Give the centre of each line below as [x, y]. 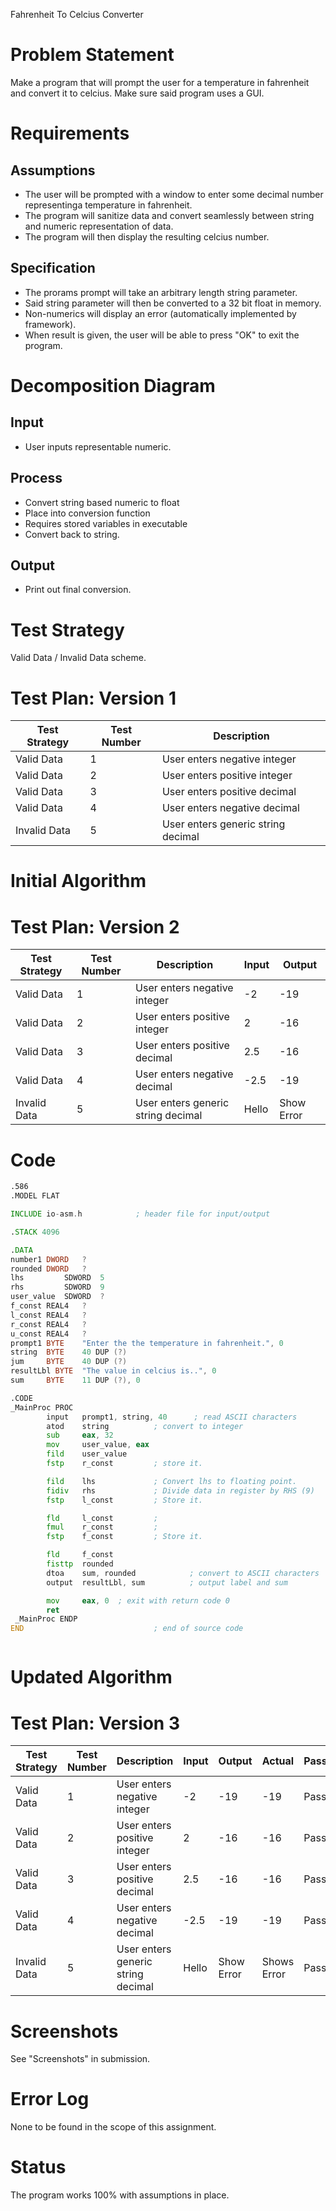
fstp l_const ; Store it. [124, 1500]
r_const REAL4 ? [48, 1324]
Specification [53, 268]
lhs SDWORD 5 [57, 1278]
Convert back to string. [72, 534]
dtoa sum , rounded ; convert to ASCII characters [183, 1573]
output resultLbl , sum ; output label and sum [167, 1582]
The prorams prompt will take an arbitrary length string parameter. [161, 292]
